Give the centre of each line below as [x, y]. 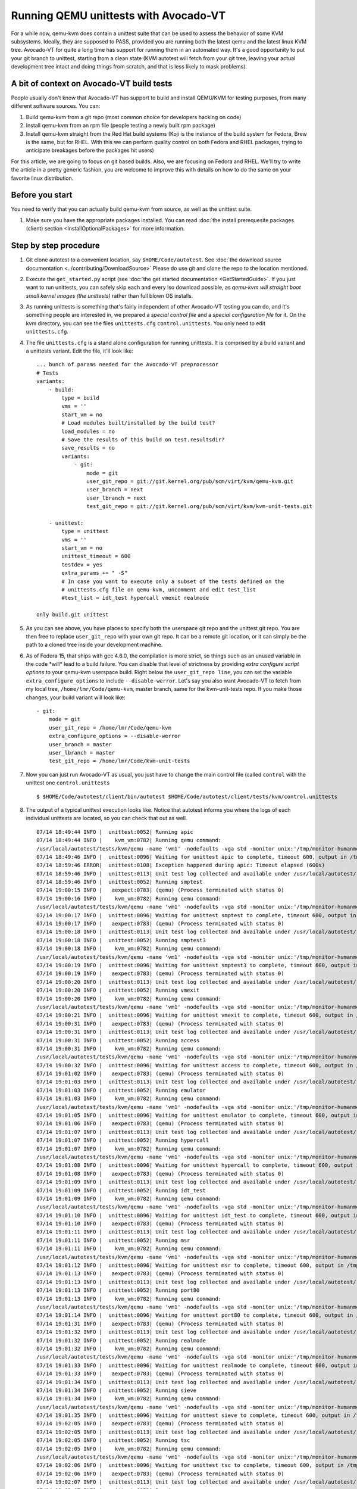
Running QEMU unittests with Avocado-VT [118, 15]
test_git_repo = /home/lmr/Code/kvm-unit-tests [119, 761]
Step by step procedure [56, 246]
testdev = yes [82, 565]
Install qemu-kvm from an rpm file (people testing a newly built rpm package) [120, 126]
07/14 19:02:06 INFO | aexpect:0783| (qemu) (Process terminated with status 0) [160, 1474]
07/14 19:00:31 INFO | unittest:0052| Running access [118, 1040]
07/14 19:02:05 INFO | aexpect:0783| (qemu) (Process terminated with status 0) [160, 1424]
